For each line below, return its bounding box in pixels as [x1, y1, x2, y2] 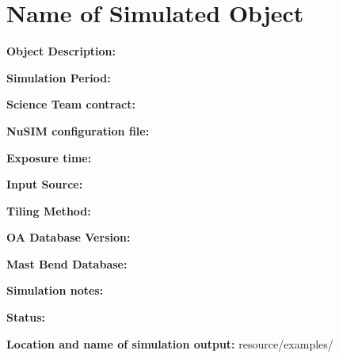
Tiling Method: [6, 202, 91, 219]
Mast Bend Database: [6, 255, 128, 272]
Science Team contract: [6, 96, 135, 112]
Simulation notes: [6, 282, 104, 299]
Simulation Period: [6, 69, 111, 86]
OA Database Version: [6, 229, 131, 246]
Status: [6, 309, 46, 326]
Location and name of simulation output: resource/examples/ [6, 335, 333, 352]
